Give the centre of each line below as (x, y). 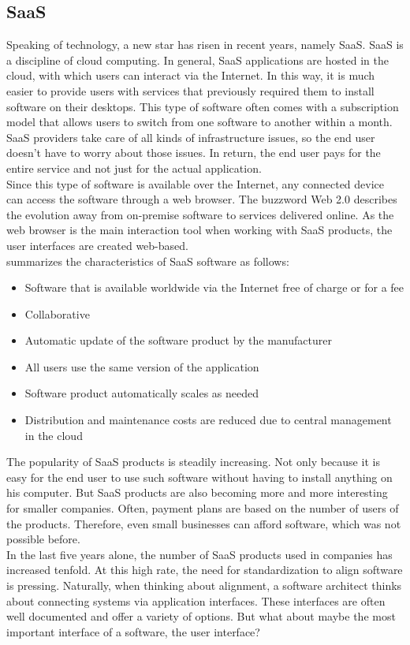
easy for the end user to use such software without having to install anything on (199, 477)
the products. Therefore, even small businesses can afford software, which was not (204, 523)
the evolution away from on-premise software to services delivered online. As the (200, 214)
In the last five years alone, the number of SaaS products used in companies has (199, 554)
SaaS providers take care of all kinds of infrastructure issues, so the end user (191, 137)
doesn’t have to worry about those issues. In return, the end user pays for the (194, 153)
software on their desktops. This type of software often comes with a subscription (203, 106)
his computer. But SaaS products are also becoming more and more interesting (197, 492)
